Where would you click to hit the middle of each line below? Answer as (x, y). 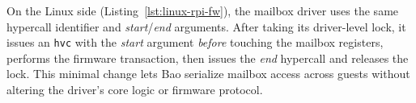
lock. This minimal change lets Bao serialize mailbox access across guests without (208, 74)
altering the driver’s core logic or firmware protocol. (135, 90)
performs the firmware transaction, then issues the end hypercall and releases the (208, 58)
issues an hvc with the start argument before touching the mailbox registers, (195, 42)
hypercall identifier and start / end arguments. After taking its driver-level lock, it (206, 26)
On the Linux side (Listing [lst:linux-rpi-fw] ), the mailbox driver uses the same (203, 10)
